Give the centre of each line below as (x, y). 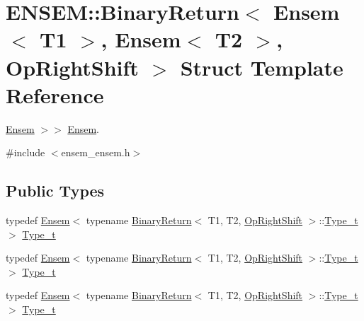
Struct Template (262, 67)
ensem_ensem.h (96, 152)
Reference (55, 94)
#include (25, 152)
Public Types (55, 191)
